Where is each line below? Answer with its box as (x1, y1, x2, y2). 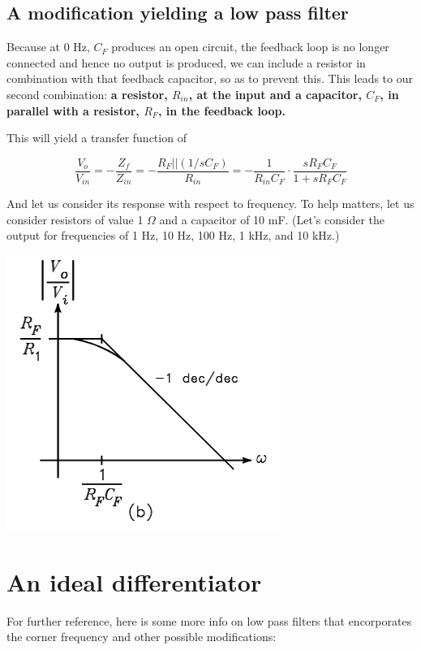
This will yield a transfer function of (6, 129, 187, 146)
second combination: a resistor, (6, 85, 168, 102)
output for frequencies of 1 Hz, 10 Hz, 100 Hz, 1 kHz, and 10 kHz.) (6, 227, 340, 244)
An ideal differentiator (6, 565, 262, 598)
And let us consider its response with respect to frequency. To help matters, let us (6, 195, 415, 212)
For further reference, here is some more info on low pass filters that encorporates (6, 612, 412, 629)
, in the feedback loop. (157, 102, 286, 119)
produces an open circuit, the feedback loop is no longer (111, 38, 389, 55)
